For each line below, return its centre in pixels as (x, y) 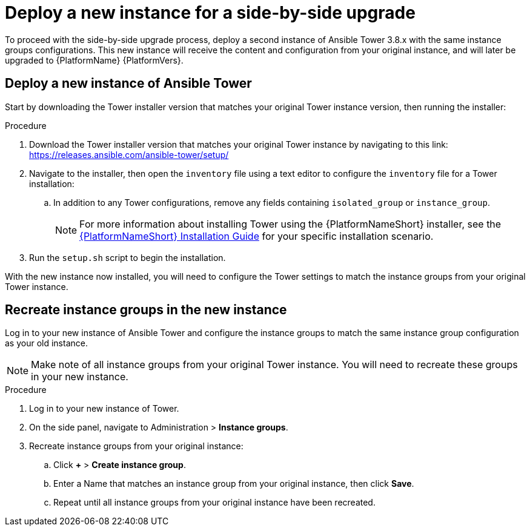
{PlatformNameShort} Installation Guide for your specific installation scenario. (257, 236)
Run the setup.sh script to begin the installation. (128, 257)
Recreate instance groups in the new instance (146, 310)
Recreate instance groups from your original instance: (136, 446)
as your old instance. (46, 343)
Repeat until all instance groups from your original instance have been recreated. (214, 503)
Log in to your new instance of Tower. (104, 409)
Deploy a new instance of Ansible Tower (128, 84)
